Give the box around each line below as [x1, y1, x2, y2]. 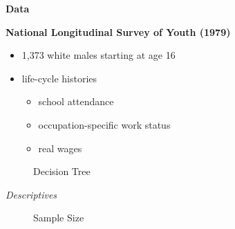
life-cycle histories [21, 71, 97, 85]
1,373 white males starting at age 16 [21, 48, 176, 62]
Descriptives [6, 187, 57, 201]
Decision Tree [33, 164, 91, 178]
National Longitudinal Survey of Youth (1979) [6, 24, 231, 39]
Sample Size [33, 210, 84, 225]
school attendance [38, 94, 114, 109]
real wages [38, 140, 82, 155]
